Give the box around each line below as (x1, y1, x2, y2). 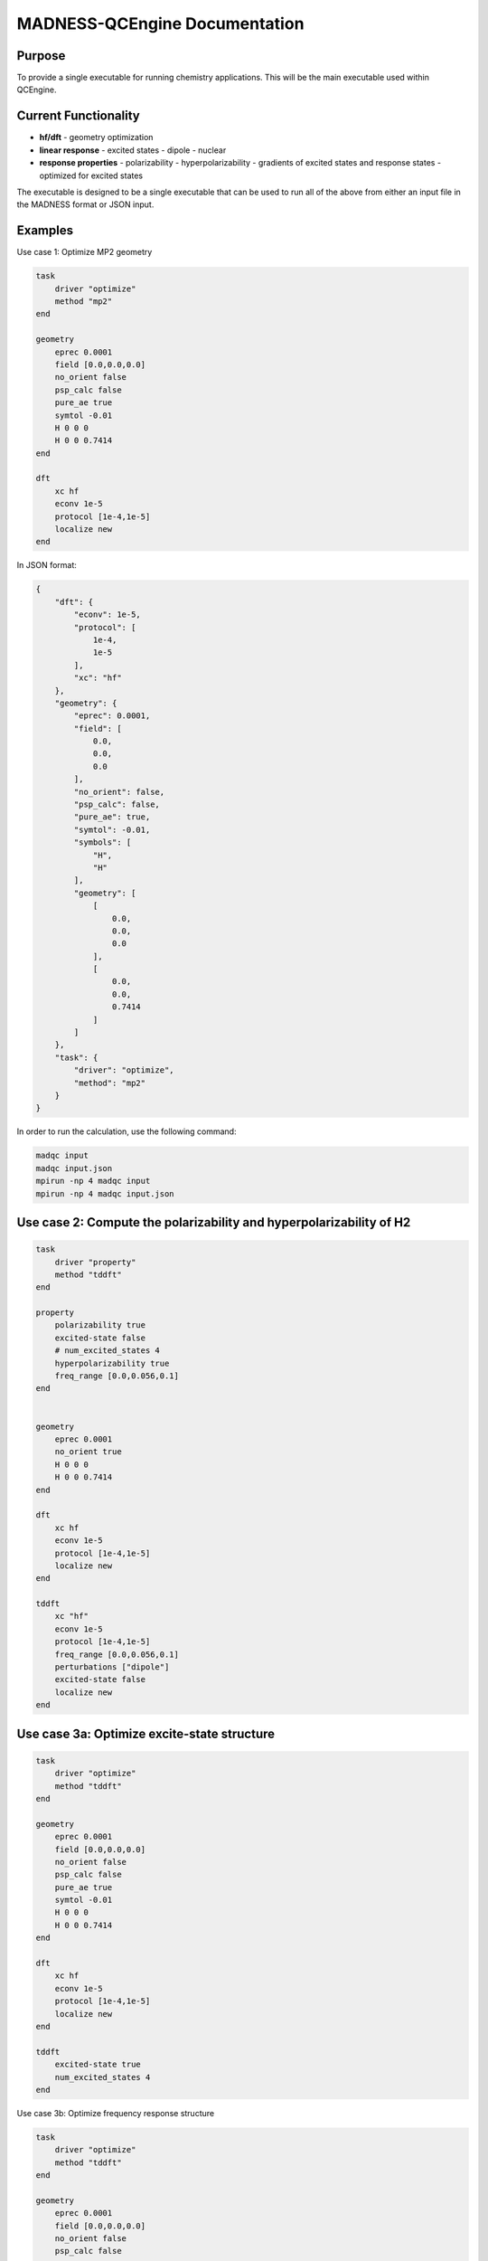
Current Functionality (16, 109, 140, 124)
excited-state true (54, 2059, 142, 2070)
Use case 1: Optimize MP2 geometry (16, 247, 153, 258)
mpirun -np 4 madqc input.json (35, 1188, 175, 1198)
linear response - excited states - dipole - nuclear (39, 145, 227, 156)
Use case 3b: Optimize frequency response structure (16, 2107, 215, 2118)
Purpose (16, 48, 66, 63)
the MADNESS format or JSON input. (16, 199, 155, 210)
